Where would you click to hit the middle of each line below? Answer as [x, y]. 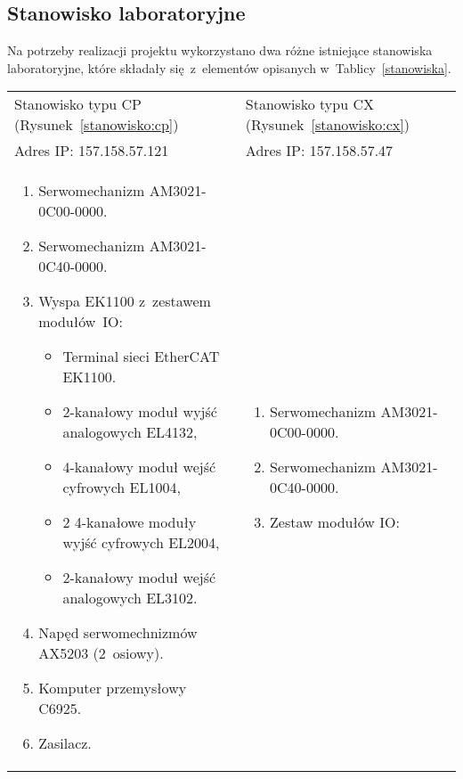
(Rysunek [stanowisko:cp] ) [97, 125]
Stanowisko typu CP [78, 104]
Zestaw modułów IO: [335, 522]
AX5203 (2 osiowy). [101, 653]
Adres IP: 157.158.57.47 [319, 151]
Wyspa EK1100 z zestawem [125, 301]
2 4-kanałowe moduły [130, 522]
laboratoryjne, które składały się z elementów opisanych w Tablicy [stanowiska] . [229, 67]
